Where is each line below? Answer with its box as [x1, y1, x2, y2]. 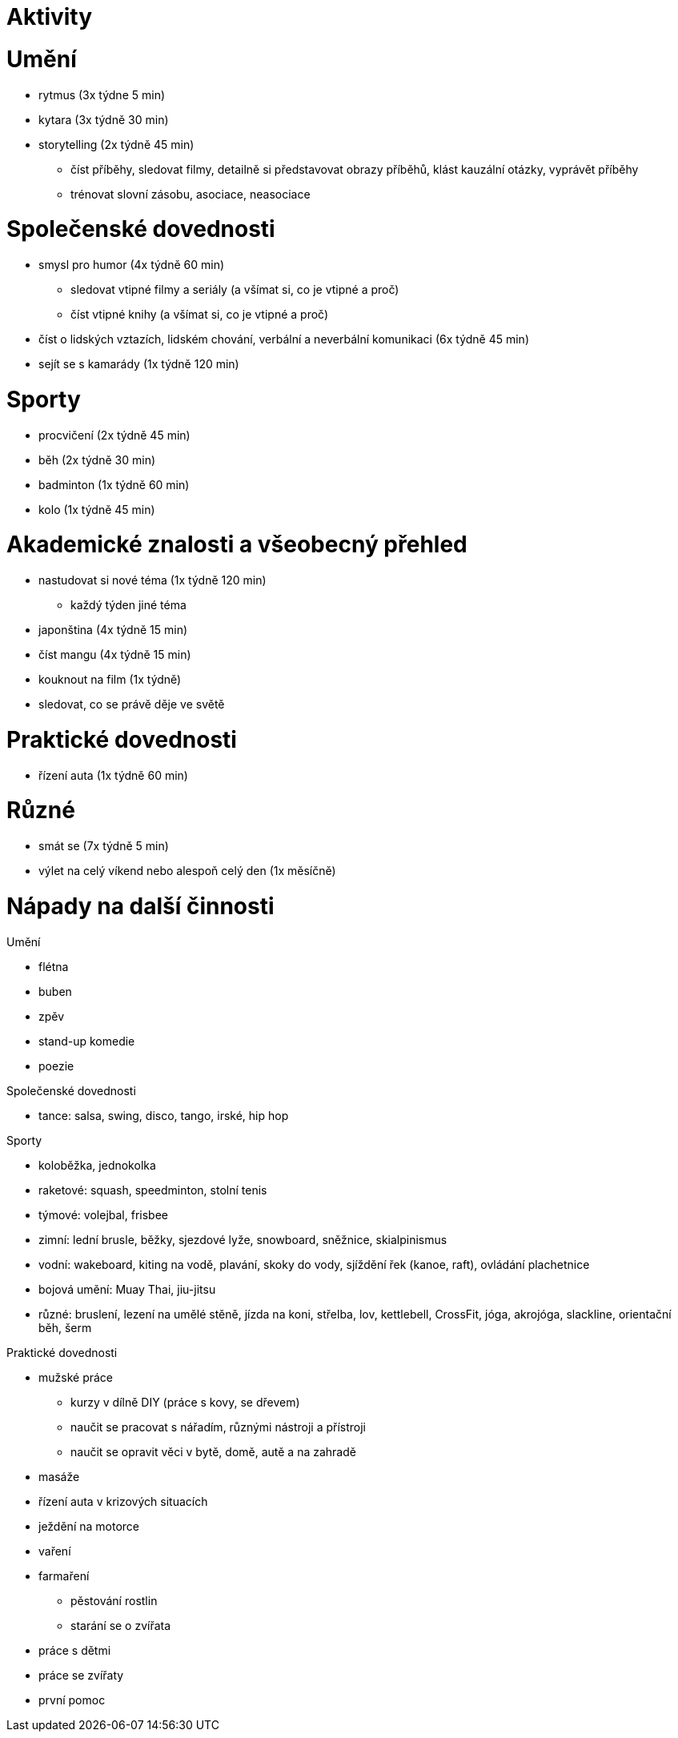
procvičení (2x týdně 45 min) [38, 427, 191, 442]
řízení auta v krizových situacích [38, 1494, 208, 1508]
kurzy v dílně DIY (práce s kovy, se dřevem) [70, 1395, 300, 1409]
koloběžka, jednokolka [38, 1158, 156, 1172]
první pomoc [38, 1692, 106, 1707]
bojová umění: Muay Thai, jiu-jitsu [38, 1282, 216, 1296]
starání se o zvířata [70, 1618, 171, 1632]
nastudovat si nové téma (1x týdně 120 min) [38, 573, 267, 587]
